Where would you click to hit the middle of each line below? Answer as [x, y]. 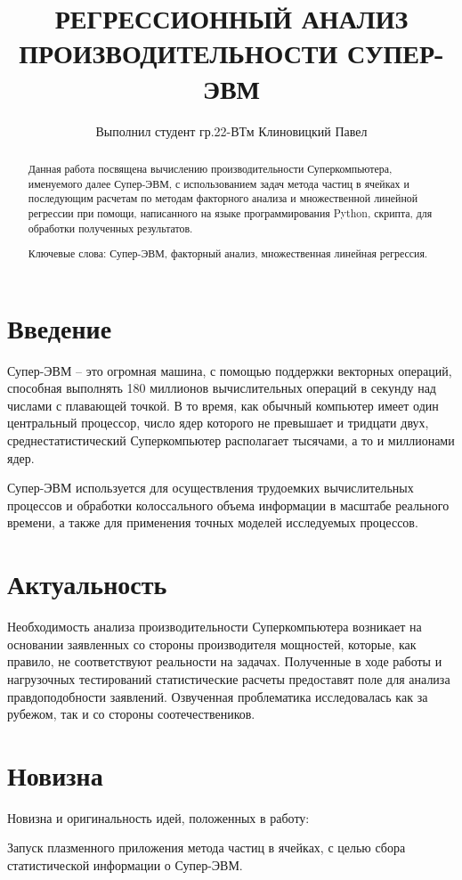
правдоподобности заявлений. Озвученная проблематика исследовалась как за [218, 696]
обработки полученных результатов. [110, 228]
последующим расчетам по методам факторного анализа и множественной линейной [223, 198]
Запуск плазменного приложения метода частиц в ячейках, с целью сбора [207, 847]
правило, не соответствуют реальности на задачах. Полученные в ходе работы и [225, 661]
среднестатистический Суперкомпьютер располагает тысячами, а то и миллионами [231, 440]
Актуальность [87, 584]
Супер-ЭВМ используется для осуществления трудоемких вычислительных [211, 488]
